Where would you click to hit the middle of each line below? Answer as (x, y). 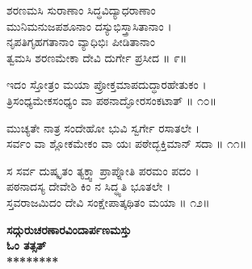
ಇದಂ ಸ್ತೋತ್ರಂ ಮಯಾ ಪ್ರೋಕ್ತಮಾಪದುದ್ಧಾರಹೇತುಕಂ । (107, 84)
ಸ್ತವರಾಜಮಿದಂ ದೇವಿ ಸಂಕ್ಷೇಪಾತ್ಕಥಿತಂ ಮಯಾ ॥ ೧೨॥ (108, 202)
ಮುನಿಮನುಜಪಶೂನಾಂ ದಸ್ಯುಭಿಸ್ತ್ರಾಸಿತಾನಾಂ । (89, 25)
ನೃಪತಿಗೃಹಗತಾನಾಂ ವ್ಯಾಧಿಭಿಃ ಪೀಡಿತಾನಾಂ (81, 42)
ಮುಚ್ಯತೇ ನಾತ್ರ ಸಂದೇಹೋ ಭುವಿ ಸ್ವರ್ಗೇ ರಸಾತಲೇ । (103, 127)
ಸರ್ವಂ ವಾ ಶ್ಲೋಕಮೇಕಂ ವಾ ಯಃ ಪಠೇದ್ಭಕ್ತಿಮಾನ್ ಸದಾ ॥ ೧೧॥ (127, 143)
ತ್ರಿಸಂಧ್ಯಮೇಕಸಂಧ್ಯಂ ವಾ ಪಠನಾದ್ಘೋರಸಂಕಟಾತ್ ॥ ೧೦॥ (112, 100)
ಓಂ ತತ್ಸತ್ (27, 245)
